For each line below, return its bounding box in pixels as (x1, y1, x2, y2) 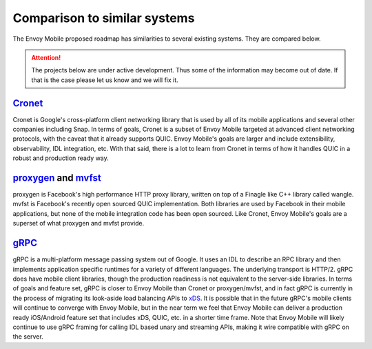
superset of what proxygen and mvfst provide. (12, 219, 145, 228)
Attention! (31, 53, 61, 61)
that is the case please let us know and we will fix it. (31, 76, 178, 84)
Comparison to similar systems (12, 10, 195, 26)
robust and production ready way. (12, 154, 110, 162)
